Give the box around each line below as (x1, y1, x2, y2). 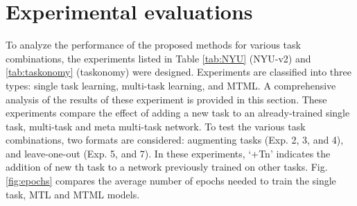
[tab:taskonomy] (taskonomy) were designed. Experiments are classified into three (6, 65, 351, 79)
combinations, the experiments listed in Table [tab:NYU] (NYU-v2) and (6, 51, 311, 65)
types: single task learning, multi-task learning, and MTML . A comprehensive (6, 78, 336, 92)
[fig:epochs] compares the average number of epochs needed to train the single (6, 173, 336, 188)
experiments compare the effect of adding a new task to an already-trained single (6, 105, 350, 120)
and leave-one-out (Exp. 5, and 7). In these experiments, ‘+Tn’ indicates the (6, 146, 331, 160)
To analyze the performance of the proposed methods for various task (6, 37, 301, 52)
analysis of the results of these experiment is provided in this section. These (6, 92, 327, 106)
